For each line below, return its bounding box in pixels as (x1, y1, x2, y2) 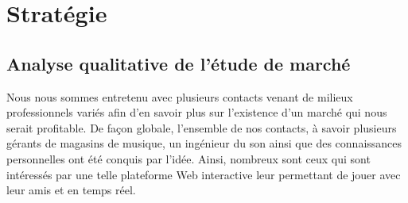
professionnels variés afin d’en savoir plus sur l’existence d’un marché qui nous (6, 104, 387, 121)
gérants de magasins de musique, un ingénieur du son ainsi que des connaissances (6, 135, 402, 151)
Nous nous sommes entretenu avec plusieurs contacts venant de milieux (6, 88, 353, 105)
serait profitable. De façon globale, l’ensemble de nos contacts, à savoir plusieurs (6, 119, 397, 136)
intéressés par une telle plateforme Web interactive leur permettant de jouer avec (6, 166, 401, 182)
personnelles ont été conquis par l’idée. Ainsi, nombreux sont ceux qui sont (6, 150, 371, 167)
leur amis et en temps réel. (6, 182, 136, 198)
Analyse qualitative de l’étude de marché (6, 51, 351, 75)
